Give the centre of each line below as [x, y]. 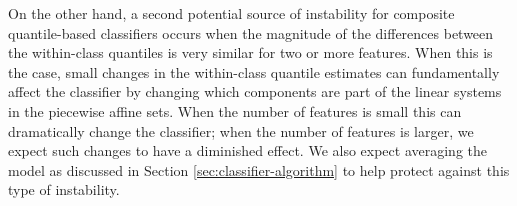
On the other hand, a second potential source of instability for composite [231, 13]
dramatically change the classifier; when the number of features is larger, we [241, 130]
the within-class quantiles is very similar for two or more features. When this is [250, 52]
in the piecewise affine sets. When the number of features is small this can [235, 110]
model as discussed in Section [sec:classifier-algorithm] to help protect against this [259, 169]
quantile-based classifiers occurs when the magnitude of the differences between [251, 32]
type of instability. [64, 189]
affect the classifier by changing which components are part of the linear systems [255, 91]
